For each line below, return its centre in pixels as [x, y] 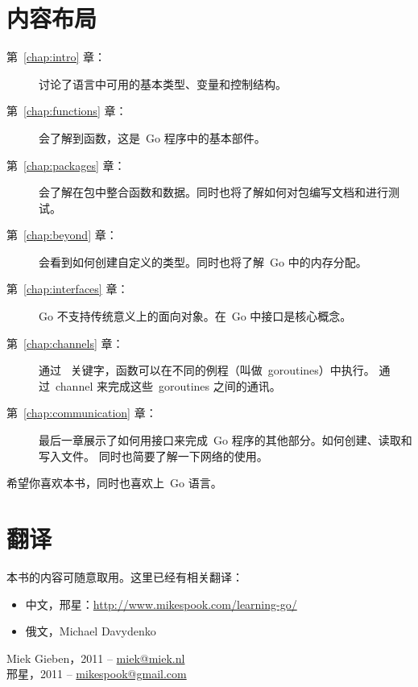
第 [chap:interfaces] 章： [68, 289]
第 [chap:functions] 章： [67, 111]
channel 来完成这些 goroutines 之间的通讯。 [168, 385]
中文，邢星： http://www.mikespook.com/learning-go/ [161, 604]
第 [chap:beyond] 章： [62, 235]
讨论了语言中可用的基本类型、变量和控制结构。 [163, 83]
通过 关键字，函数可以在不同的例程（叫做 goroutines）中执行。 [207, 370]
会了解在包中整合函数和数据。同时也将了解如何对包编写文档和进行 [213, 192]
